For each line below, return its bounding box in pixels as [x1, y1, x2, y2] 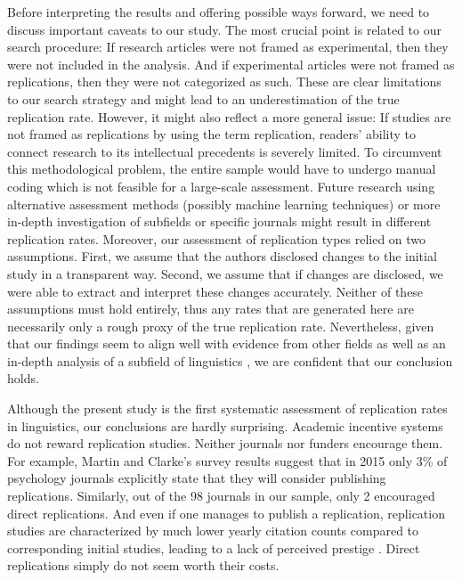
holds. [7, 369, 39, 388]
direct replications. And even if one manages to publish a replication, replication [7, 503, 445, 522]
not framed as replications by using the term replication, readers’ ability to [7, 125, 417, 143]
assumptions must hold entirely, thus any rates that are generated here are [7, 299, 414, 318]
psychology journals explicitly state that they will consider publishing [7, 469, 386, 487]
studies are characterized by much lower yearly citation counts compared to [7, 521, 419, 540]
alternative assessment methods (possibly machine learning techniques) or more [7, 194, 441, 213]
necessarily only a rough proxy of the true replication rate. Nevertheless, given [7, 316, 434, 335]
